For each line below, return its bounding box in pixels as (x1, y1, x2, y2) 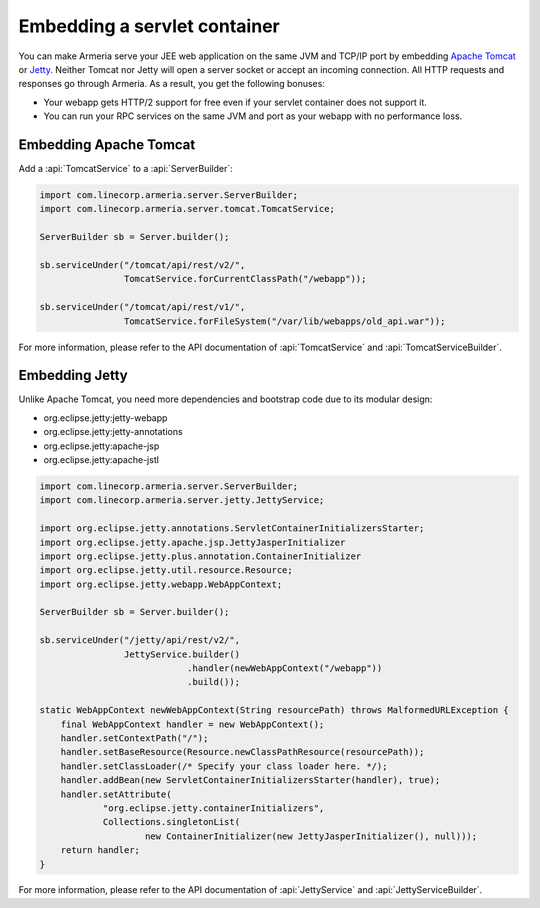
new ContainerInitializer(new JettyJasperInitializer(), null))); (145, 830, 478, 842)
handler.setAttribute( (60, 788, 172, 800)
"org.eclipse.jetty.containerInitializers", (102, 802, 325, 814)
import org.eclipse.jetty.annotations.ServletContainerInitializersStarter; (39, 523, 425, 534)
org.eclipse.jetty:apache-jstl (43, 453, 160, 465)
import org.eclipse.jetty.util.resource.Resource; (39, 565, 294, 576)
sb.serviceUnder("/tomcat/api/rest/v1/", (39, 301, 246, 313)
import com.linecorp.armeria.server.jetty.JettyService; (39, 495, 325, 506)
